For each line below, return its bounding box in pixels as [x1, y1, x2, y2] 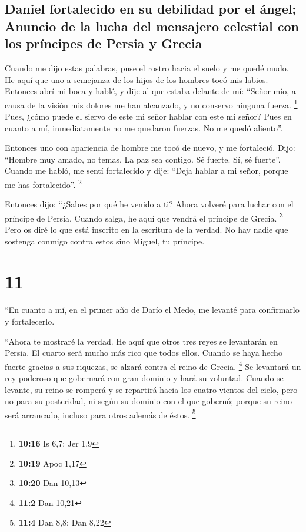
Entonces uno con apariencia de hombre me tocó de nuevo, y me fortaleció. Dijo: [5, 141, 295, 154]
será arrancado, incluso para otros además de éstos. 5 [5, 407, 196, 421]
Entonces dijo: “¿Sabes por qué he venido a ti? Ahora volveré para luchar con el [5, 198, 294, 210]
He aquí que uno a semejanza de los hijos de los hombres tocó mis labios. [5, 73, 268, 85]
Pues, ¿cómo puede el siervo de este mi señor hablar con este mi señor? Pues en [5, 110, 292, 123]
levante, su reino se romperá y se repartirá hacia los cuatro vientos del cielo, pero [5, 383, 298, 395]
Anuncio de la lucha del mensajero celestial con [5, 16, 299, 35]
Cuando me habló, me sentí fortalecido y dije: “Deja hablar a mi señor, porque [5, 164, 288, 177]
